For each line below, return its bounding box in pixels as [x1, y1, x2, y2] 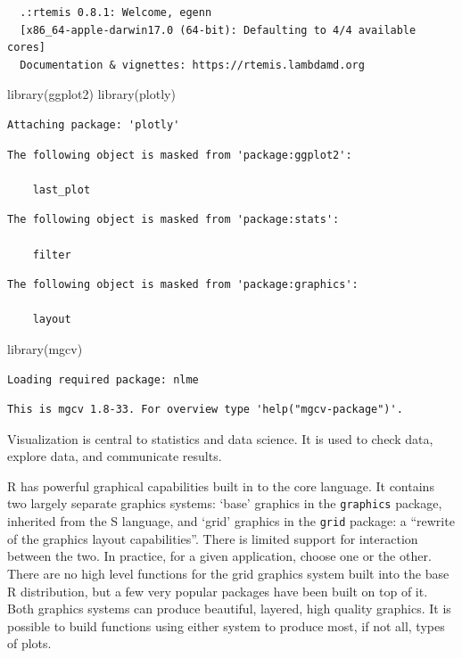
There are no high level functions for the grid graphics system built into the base [7, 563, 450, 582]
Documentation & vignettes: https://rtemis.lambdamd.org [20, 58, 365, 71]
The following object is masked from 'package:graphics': [7, 278, 359, 292]
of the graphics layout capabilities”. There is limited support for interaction [7, 529, 418, 547]
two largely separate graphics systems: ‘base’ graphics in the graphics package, [7, 494, 442, 513]
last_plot [32, 183, 91, 196]
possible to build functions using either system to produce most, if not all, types [7, 616, 445, 635]
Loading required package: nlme [7, 373, 199, 386]
